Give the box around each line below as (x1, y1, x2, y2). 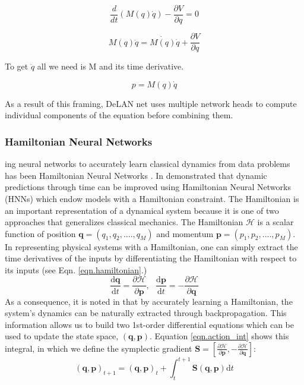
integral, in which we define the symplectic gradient (5, 342, 192, 354)
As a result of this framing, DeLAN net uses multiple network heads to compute (5, 97, 297, 109)
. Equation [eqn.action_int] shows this (149, 330, 289, 342)
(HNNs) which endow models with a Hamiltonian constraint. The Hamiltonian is (5, 192, 299, 204)
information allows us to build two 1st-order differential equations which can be (5, 318, 294, 330)
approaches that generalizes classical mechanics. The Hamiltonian (5, 216, 243, 228)
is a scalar (257, 216, 294, 228)
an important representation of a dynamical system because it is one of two (5, 204, 279, 216)
